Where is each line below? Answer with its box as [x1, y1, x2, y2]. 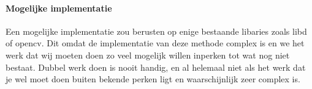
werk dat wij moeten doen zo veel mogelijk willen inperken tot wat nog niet [6, 48, 290, 61]
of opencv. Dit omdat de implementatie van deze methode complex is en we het [6, 37, 305, 49]
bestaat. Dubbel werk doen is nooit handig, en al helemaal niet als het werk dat [6, 60, 306, 73]
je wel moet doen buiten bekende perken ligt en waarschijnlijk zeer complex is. [6, 73, 300, 85]
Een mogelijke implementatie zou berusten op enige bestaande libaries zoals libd [6, 24, 307, 37]
